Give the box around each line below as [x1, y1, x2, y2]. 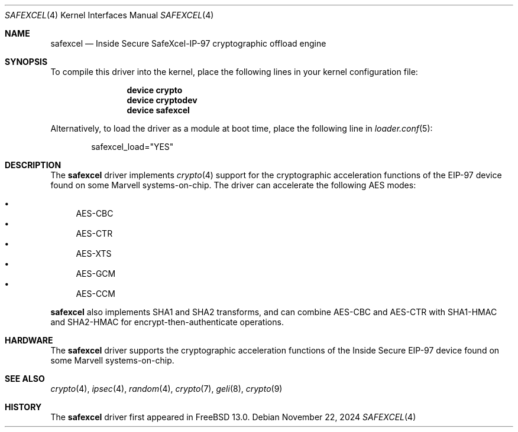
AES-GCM [76, 269, 116, 279]
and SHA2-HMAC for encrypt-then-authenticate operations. [50, 317, 284, 327]
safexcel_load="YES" [91, 142, 174, 152]
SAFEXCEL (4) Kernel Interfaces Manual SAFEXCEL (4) [5, 10, 214, 20]
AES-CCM [76, 289, 115, 299]
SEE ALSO [5, 374, 45, 384]
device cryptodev [127, 95, 198, 105]
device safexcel [127, 105, 190, 115]
